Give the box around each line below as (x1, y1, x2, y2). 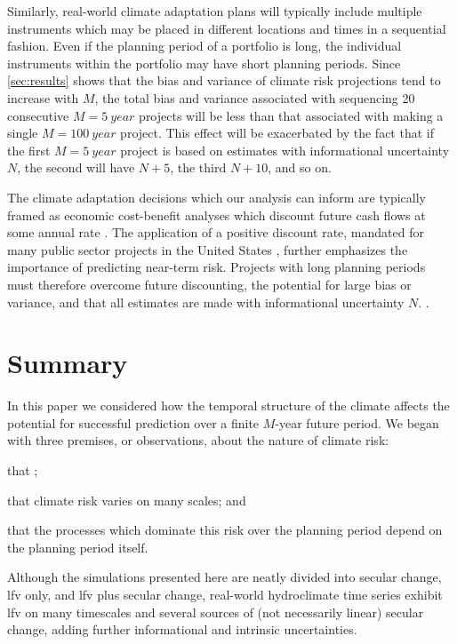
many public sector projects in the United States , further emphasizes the (7, 240, 408, 258)
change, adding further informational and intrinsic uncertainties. (7, 620, 357, 639)
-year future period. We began (275, 413, 439, 432)
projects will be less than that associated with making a (139, 106, 444, 124)
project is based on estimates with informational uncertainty (120, 140, 450, 159)
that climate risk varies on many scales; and (7, 490, 246, 509)
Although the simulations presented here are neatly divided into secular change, (7, 568, 442, 586)
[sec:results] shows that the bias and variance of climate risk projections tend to (7, 71, 441, 90)
